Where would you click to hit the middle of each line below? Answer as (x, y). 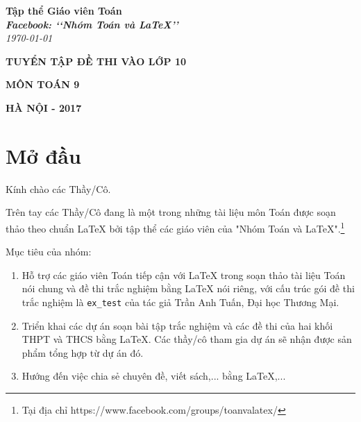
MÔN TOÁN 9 (43, 84)
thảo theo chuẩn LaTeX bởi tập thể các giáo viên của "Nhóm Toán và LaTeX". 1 (175, 227)
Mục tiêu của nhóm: (49, 252)
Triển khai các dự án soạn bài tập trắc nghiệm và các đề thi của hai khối (177, 325)
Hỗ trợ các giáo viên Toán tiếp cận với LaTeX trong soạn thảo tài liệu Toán (184, 275)
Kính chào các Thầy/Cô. (58, 188)
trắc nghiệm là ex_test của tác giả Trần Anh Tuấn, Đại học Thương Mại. (180, 302)
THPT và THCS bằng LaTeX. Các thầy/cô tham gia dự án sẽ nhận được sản (187, 339)
